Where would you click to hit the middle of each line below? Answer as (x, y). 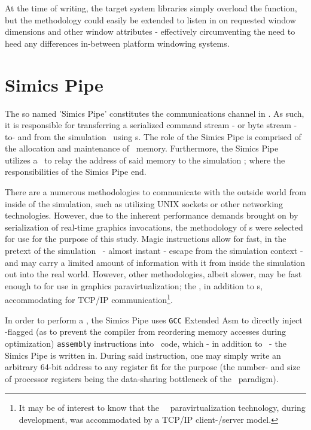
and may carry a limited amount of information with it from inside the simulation (155, 262)
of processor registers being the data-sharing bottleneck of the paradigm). (142, 378)
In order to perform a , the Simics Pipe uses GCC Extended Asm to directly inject (154, 320)
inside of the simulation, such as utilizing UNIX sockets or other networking (144, 203)
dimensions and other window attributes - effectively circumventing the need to (150, 31)
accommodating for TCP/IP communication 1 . (89, 299)
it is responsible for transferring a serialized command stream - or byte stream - (151, 125)
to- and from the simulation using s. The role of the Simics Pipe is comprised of (153, 136)
